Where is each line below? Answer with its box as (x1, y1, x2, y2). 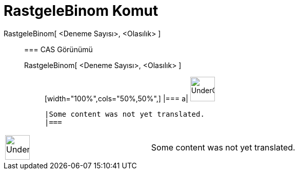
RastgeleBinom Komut (4, 2, 158, 19)
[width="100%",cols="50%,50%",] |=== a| (45, 94, 188, 103)
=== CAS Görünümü (24, 45, 93, 54)
